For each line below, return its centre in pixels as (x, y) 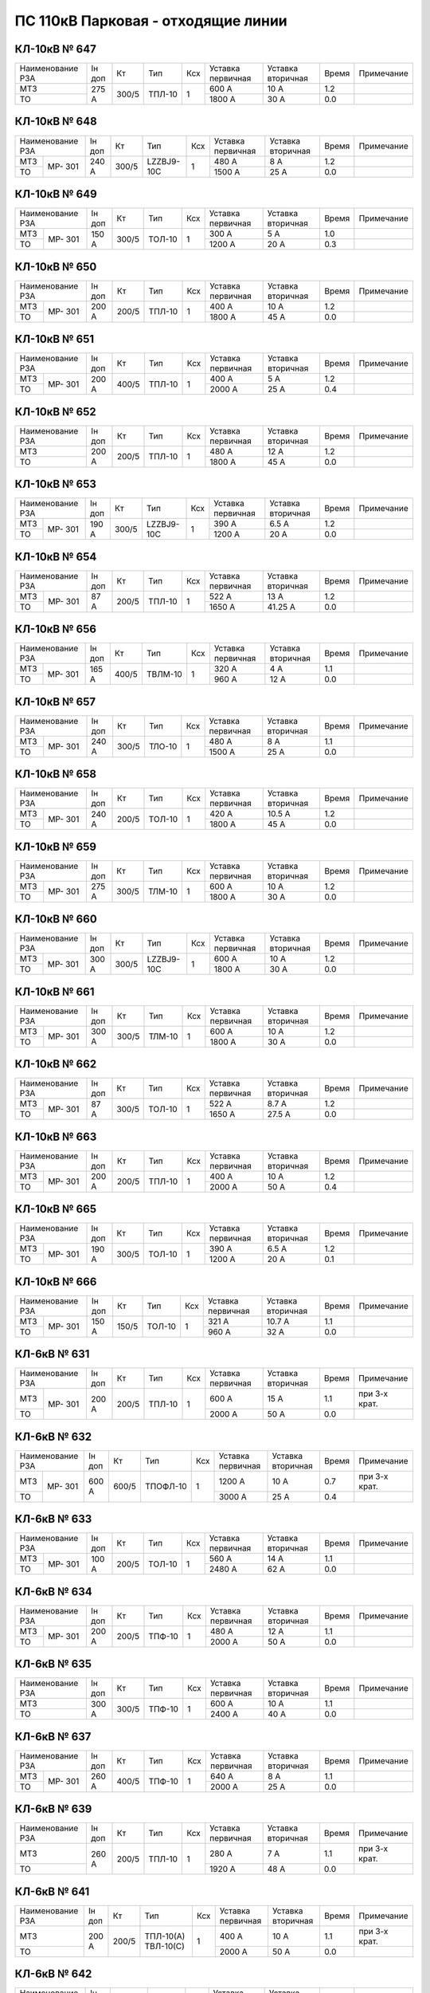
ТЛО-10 (163, 747)
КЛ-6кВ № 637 (53, 1737)
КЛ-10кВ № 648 (56, 122)
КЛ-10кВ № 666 (56, 1281)
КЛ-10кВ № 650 (56, 267)
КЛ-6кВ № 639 (53, 1809)
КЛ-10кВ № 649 (56, 194)
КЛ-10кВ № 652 (56, 412)
